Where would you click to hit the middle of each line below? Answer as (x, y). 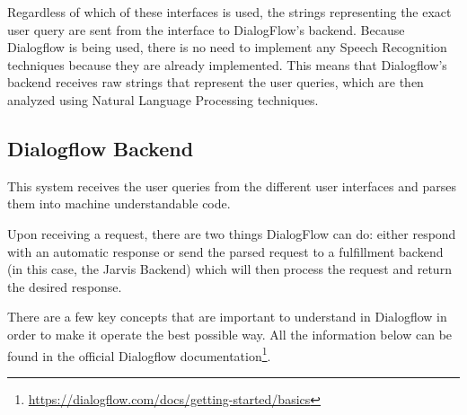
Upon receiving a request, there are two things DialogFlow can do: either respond (232, 233)
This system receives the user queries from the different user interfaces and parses (232, 185)
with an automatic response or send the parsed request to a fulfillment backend (225, 251)
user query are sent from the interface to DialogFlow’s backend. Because (206, 29)
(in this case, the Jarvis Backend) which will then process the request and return (229, 269)
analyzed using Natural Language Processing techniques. (163, 99)
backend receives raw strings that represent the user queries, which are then (216, 82)
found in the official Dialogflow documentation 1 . (139, 354)
